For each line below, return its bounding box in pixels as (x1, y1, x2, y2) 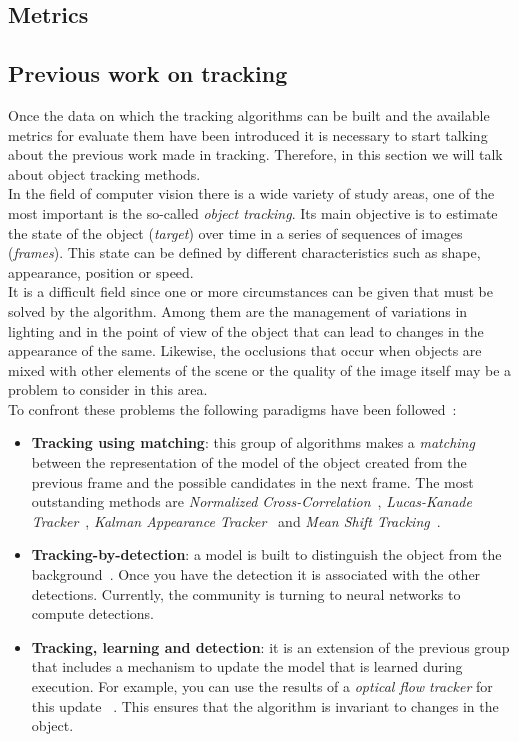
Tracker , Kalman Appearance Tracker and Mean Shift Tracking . (31, 510, 441, 531)
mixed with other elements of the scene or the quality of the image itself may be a (8, 359, 512, 380)
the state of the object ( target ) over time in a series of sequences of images (8, 222, 463, 243)
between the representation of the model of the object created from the (31, 452, 467, 473)
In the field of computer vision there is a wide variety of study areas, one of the (8, 183, 495, 204)
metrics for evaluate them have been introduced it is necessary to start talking (8, 124, 488, 145)
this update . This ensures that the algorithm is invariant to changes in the (31, 695, 499, 716)
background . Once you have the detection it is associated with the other (31, 564, 481, 585)
